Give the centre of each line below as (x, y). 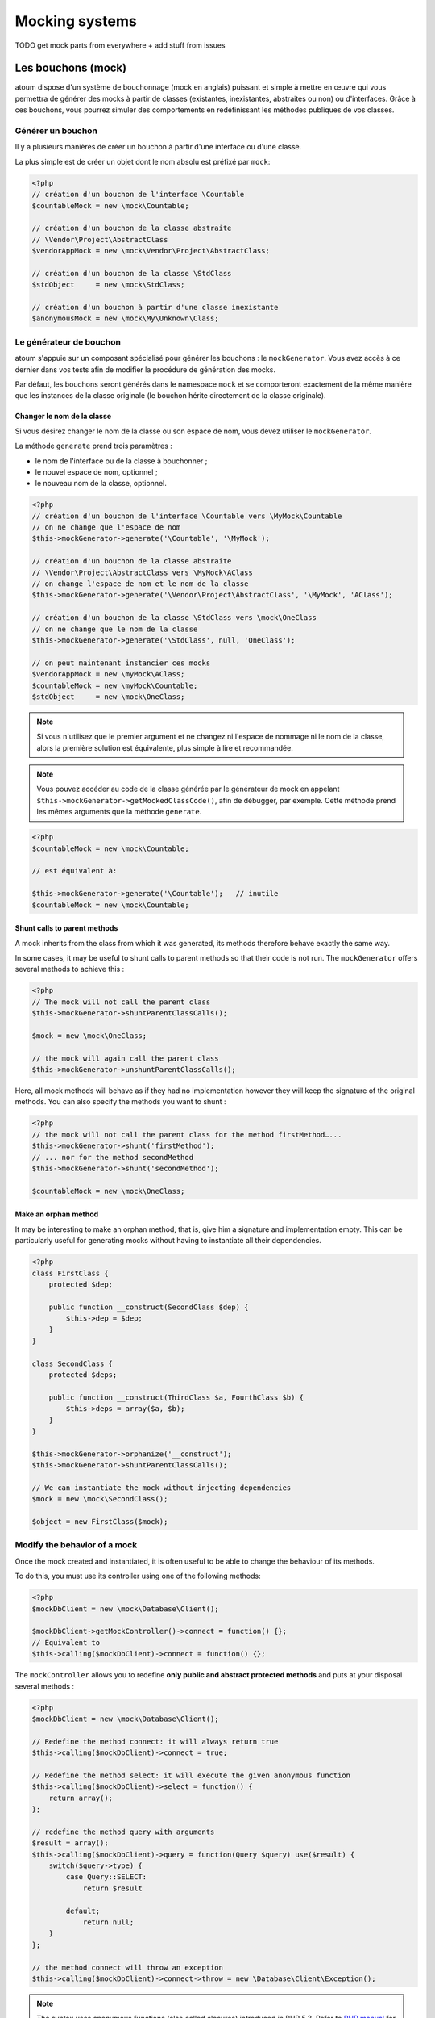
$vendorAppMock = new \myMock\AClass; (108, 674)
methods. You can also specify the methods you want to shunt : (120, 1102)
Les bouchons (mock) (71, 68)
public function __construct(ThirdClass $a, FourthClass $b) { (176, 1397)
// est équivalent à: (75, 871)
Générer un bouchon (56, 131)
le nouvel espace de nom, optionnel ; (96, 471)
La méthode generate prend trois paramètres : (94, 446)
